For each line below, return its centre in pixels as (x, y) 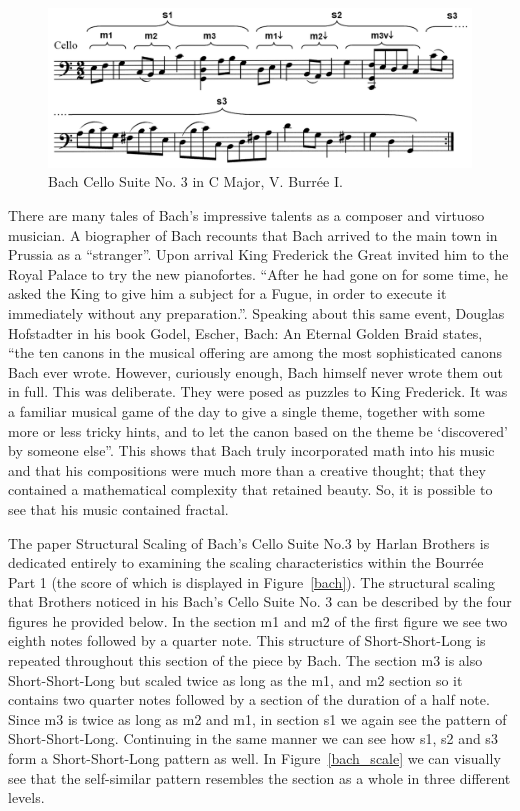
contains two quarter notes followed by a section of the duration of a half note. (249, 699)
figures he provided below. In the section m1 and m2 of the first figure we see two (258, 620)
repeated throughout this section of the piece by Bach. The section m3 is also (245, 660)
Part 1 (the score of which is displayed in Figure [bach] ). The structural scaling (252, 581)
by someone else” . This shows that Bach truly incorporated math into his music (251, 450)
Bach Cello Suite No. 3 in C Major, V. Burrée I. (195, 181)
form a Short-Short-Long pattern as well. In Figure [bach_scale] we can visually (254, 758)
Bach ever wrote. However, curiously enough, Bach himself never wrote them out (255, 371)
